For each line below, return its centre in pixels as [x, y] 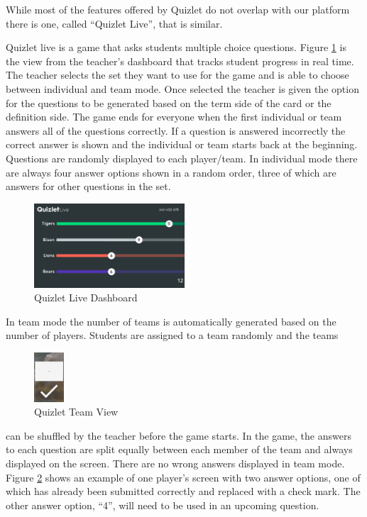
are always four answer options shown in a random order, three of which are [171, 172]
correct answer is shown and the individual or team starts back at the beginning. [182, 144]
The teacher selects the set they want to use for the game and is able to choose [177, 75]
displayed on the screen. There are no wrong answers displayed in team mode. [175, 463]
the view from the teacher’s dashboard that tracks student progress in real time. [180, 61]
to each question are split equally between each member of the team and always [179, 449]
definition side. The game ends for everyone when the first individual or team [174, 117]
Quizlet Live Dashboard [86, 298]
